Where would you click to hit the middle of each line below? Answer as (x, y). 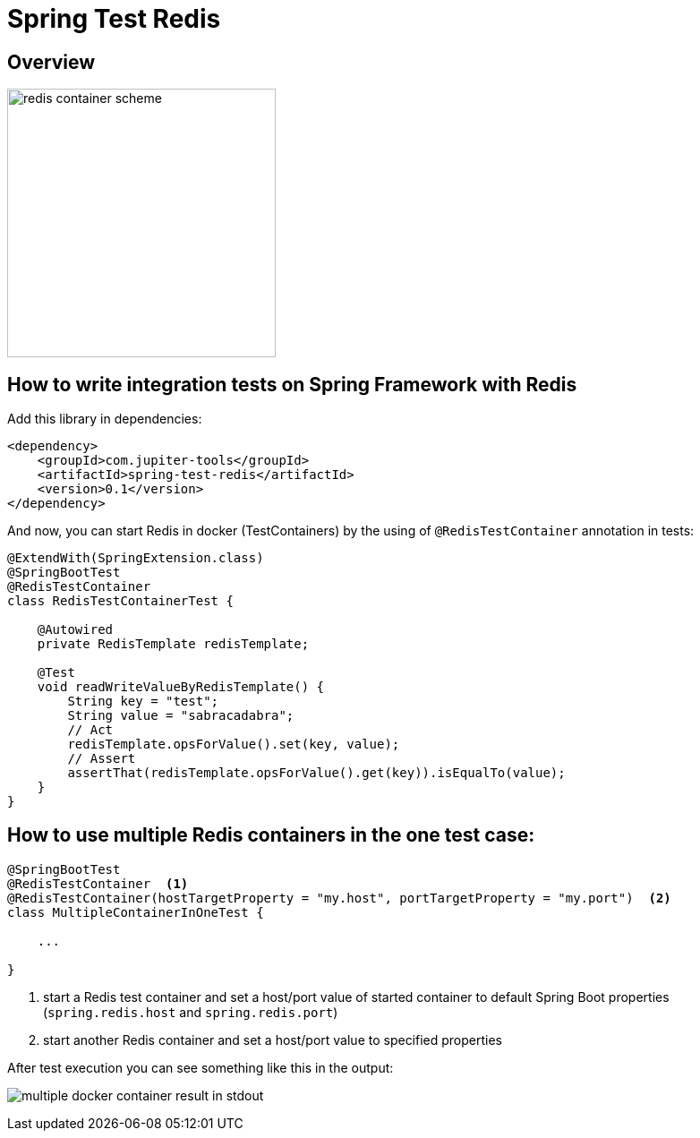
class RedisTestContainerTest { (120, 601)
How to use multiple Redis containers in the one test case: (271, 835)
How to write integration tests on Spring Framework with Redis (292, 384)
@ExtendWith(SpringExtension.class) (136, 558)
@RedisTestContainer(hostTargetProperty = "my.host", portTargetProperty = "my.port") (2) (339, 898)
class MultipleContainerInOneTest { (136, 912)
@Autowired (75, 630)
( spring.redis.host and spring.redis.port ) (191, 1012)
